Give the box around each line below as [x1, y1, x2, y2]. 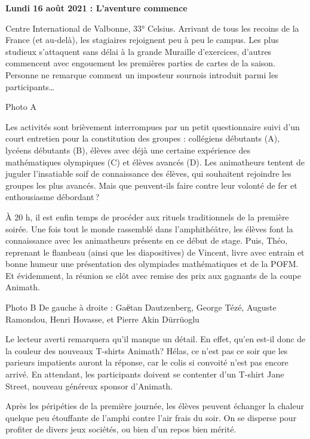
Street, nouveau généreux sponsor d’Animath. [5, 379, 173, 392]
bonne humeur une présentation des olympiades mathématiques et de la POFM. [5, 257, 299, 270]
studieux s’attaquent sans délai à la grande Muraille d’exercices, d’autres [5, 45, 272, 57]
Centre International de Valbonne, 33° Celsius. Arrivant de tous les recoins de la [5, 22, 299, 34]
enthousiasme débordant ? [5, 191, 100, 203]
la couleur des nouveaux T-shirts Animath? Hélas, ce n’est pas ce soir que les [5, 344, 288, 357]
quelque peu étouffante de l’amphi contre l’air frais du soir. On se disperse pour [5, 411, 297, 423]
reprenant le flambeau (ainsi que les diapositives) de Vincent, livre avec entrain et [5, 245, 305, 258]
